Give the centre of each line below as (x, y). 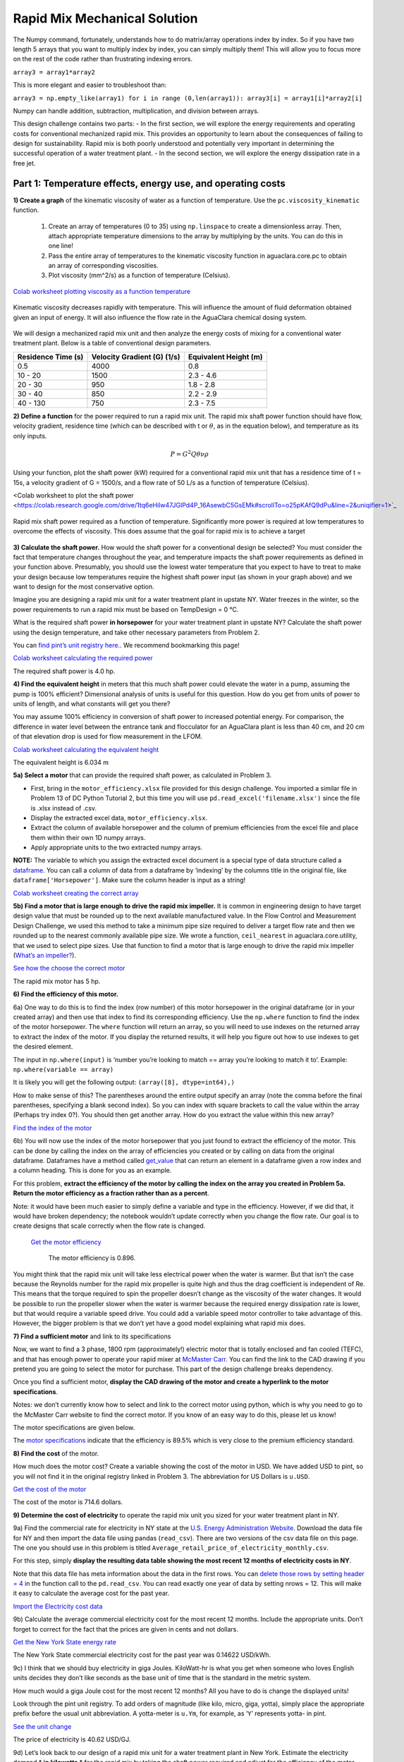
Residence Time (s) (50, 357)
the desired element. (43, 1047)
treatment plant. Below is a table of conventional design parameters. (112, 343)
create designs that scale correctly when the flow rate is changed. (109, 1226)
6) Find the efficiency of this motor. (66, 994)
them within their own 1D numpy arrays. (88, 837)
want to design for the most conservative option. (84, 587)
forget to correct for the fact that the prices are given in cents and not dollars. (126, 1629)
